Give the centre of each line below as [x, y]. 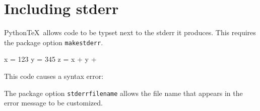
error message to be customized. [53, 103]
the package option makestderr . [54, 42]
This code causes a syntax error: [54, 76]
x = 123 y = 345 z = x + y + [50, 59]
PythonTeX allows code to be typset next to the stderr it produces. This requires [130, 32]
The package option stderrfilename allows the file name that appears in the [123, 93]
